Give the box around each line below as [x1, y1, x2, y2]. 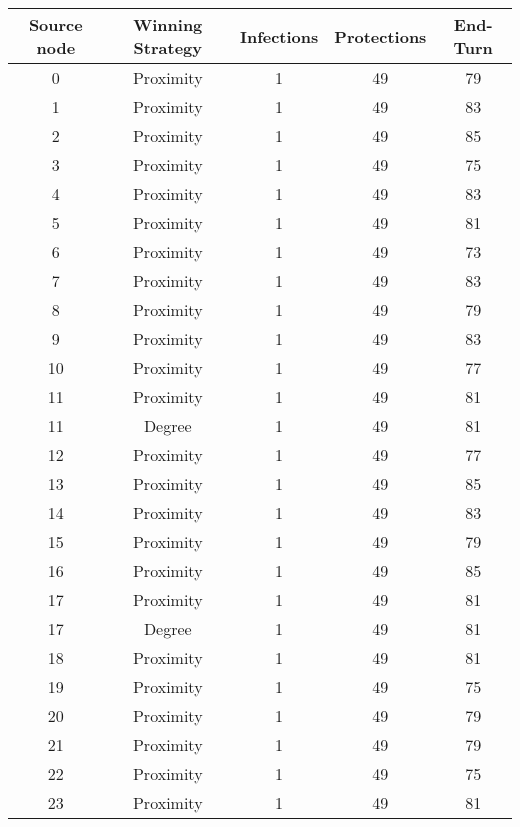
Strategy [133, 36, 202, 59]
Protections [334, 24, 427, 48]
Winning [133, 13, 203, 36]
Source [28, 13, 83, 36]
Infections [239, 24, 319, 48]
